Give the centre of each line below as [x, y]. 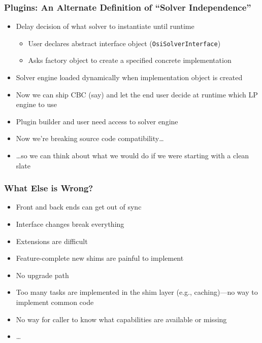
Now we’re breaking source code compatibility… [90, 138]
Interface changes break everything [70, 224]
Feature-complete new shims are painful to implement [100, 258]
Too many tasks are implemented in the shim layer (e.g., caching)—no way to [137, 292]
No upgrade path [42, 275]
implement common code [55, 302]
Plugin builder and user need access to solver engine [97, 121]
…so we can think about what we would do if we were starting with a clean [133, 156]
